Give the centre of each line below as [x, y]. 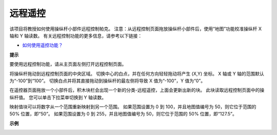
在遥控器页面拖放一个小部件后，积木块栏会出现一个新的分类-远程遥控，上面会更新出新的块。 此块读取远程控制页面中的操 [137, 90]
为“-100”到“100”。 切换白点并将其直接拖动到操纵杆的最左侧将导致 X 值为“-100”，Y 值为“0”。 [107, 81]
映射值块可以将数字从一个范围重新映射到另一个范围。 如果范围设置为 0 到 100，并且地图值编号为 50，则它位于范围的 [133, 107]
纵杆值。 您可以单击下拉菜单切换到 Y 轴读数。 [58, 97]
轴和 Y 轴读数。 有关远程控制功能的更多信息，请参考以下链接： [76, 35]
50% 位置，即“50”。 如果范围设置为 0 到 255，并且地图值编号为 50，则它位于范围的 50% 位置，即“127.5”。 [123, 114]
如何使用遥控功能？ [43, 45]
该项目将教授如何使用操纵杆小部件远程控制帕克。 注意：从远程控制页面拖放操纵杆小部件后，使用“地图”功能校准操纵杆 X [135, 29]
